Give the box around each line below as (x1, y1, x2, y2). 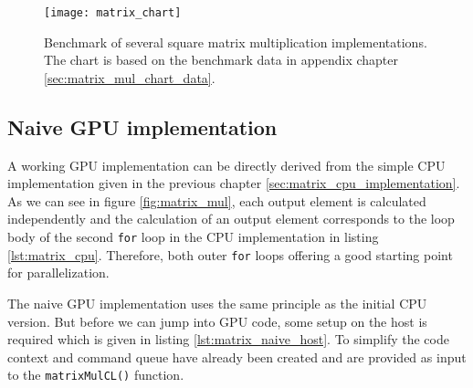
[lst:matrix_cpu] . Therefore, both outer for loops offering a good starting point (7, 245, 453, 264)
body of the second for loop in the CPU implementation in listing (7, 227, 379, 246)
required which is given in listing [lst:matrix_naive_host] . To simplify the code (7, 330, 449, 349)
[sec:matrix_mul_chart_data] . (44, 68, 215, 87)
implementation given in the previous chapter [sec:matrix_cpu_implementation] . (7, 173, 460, 193)
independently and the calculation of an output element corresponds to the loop (7, 209, 455, 228)
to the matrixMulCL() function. (7, 365, 184, 384)
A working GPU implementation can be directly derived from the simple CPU (7, 155, 446, 174)
